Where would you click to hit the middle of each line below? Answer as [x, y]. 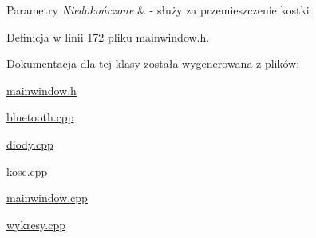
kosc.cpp [27, 171]
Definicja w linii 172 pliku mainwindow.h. [108, 36]
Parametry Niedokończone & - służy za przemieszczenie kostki [158, 10]
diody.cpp [30, 143]
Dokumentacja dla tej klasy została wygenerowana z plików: [153, 63]
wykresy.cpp [36, 224]
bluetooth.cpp [40, 117]
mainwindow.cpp [47, 198]
